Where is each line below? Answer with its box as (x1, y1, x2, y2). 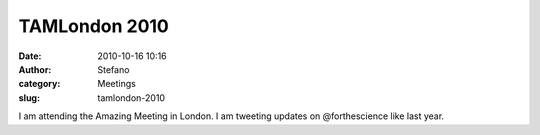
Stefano (97, 63, 130, 75)
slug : (18, 91, 40, 104)
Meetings (97, 78, 137, 90)
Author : (18, 63, 52, 75)
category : (18, 78, 61, 90)
